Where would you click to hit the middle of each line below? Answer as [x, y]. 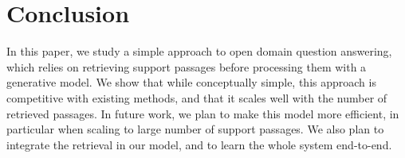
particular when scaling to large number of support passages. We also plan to [195, 129]
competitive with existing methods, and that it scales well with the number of [197, 97]
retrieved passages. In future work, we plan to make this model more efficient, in [203, 113]
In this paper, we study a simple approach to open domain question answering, [199, 51]
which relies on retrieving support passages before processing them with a [187, 66]
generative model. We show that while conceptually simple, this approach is [191, 82]
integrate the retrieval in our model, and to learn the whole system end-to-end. [199, 144]
